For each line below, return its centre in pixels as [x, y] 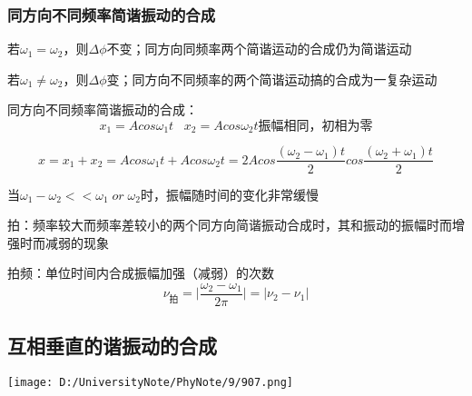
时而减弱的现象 [64, 242]
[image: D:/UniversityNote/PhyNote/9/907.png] [150, 383]
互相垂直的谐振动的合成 [112, 346]
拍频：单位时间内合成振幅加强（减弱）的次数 [141, 273]
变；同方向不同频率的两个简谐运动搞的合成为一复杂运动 [272, 79]
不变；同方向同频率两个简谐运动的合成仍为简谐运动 [259, 49]
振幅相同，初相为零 [315, 126]
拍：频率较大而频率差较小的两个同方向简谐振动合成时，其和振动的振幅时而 [230, 225]
